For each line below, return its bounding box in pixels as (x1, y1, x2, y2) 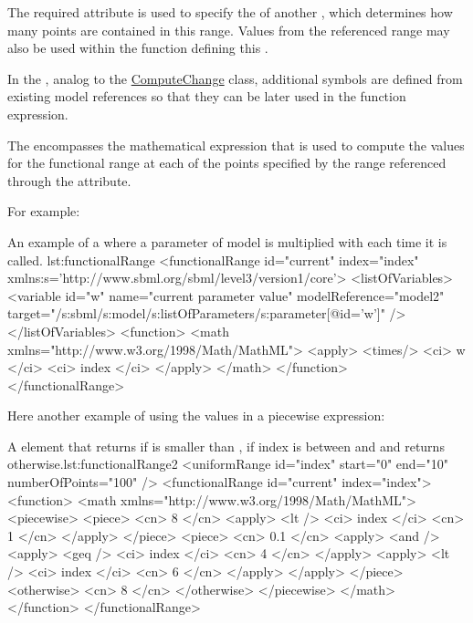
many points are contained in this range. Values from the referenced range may (7, 20, 450, 39)
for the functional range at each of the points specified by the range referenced (7, 153, 447, 172)
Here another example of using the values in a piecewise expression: (7, 406, 385, 425)
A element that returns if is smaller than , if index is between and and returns (7, 436, 445, 455)
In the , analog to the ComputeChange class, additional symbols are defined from (7, 68, 463, 88)
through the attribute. (7, 171, 131, 190)
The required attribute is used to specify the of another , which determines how (7, 3, 453, 21)
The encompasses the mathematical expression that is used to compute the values (7, 135, 465, 154)
